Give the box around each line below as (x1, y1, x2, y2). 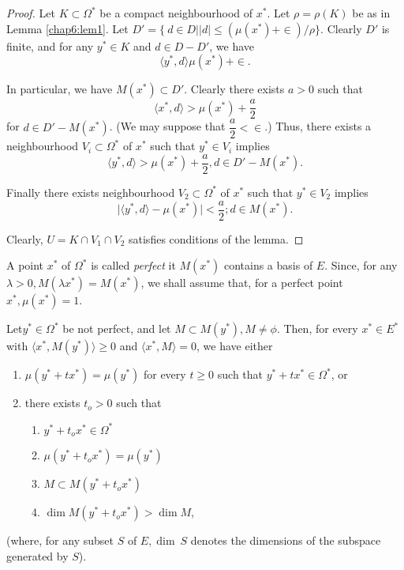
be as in (352, 5, 391, 21)
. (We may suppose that (109, 118, 226, 134)
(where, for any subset (6, 532, 114, 549)
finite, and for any (6, 37, 94, 54)
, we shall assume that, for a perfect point (140, 274, 343, 291)
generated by (6, 547, 69, 564)
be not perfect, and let (62, 320, 171, 337)
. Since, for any (324, 257, 398, 274)
